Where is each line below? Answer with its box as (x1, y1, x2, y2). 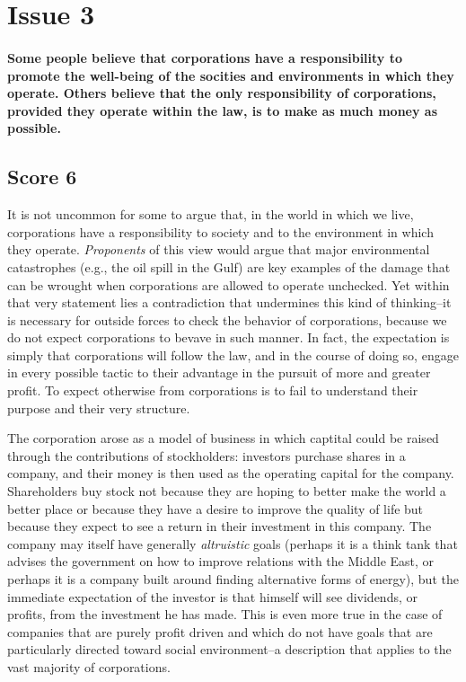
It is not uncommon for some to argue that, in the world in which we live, (7, 205, 414, 224)
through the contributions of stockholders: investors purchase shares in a (7, 446, 406, 465)
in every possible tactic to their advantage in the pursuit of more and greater (7, 363, 431, 382)
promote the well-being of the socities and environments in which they (7, 66, 454, 84)
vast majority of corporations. (7, 657, 171, 676)
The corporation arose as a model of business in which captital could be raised (7, 429, 439, 447)
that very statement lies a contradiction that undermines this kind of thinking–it (7, 293, 452, 312)
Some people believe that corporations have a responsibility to (7, 48, 403, 66)
